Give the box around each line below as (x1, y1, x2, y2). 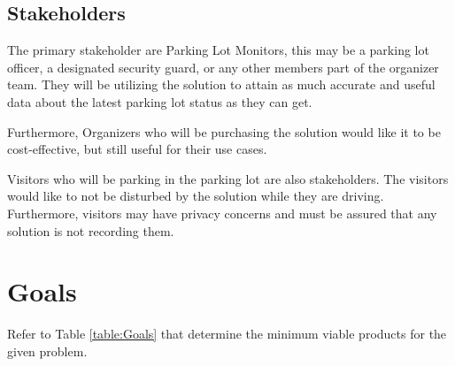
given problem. (7, 341, 88, 360)
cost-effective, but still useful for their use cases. (7, 140, 267, 158)
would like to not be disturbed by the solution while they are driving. (7, 187, 384, 205)
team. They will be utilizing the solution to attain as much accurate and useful (7, 75, 436, 94)
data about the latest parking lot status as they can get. (7, 92, 312, 111)
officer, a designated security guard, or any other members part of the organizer (7, 57, 439, 76)
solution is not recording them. (7, 221, 174, 240)
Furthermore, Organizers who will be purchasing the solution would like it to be (7, 122, 441, 141)
